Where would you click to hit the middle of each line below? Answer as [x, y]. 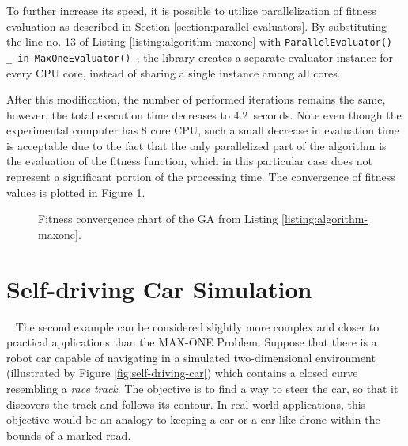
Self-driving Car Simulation [159, 288]
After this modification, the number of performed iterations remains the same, [196, 99]
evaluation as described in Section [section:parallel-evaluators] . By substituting [197, 26]
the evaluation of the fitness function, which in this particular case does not [189, 161]
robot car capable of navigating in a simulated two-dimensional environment [191, 357]
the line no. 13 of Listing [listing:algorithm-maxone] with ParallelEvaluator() [200, 42]
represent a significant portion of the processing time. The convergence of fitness [201, 177]
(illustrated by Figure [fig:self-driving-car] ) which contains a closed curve [182, 373]
